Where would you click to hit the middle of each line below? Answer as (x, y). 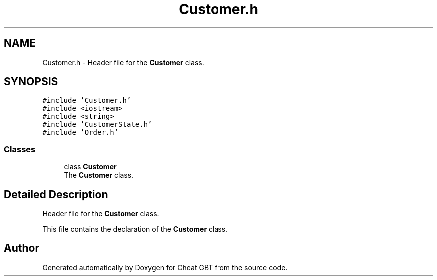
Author (22, 248)
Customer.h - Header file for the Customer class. (123, 62)
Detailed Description (56, 194)
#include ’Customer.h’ (87, 100)
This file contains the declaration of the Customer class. (135, 229)
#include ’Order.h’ (81, 132)
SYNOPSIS (31, 82)
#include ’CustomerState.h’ (97, 124)
